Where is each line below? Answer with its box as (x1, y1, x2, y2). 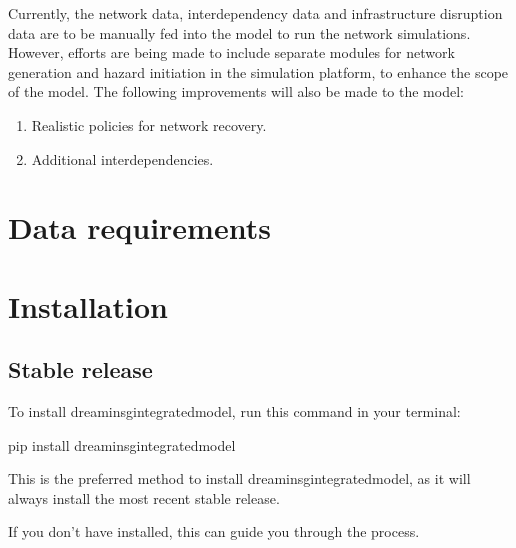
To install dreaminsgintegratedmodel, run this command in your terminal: (8, 401, 461, 422)
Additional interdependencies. (31, 148, 214, 169)
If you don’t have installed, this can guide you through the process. (8, 521, 420, 542)
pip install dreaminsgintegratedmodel (8, 434, 236, 455)
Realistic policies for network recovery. (31, 114, 267, 135)
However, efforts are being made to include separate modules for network (8, 42, 455, 63)
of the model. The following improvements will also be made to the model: (8, 81, 464, 102)
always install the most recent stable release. (8, 487, 280, 508)
